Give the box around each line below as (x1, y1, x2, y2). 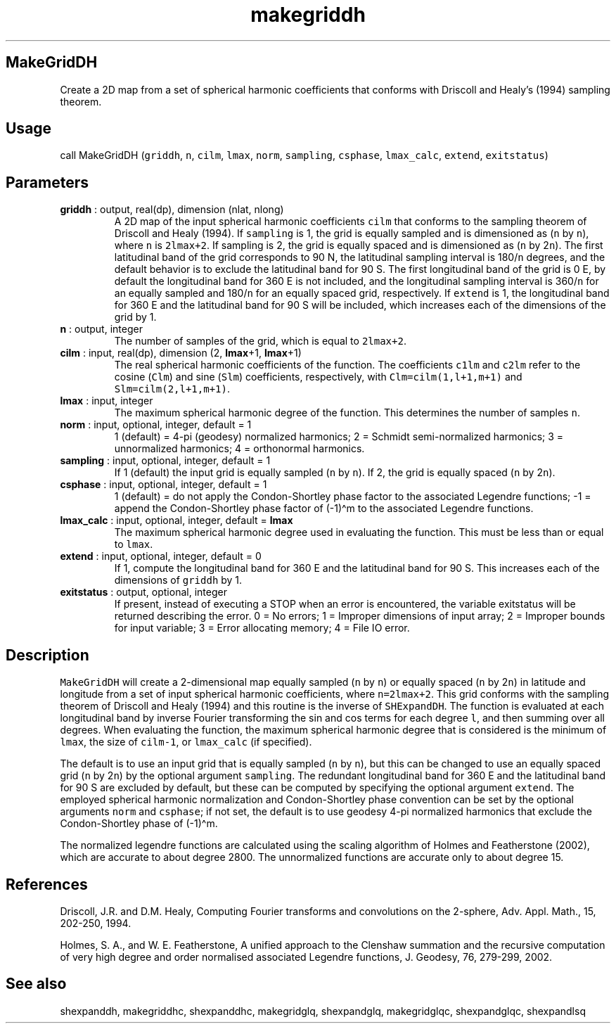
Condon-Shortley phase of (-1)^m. (60, 817, 218, 830)
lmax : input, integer (60, 395, 153, 407)
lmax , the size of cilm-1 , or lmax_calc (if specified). (60, 736, 312, 748)
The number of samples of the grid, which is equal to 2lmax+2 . (114, 335, 406, 347)
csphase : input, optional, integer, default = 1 (60, 478, 267, 491)
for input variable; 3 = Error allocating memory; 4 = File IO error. (114, 622, 410, 634)
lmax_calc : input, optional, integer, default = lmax (60, 514, 293, 527)
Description (6, 646, 89, 664)
